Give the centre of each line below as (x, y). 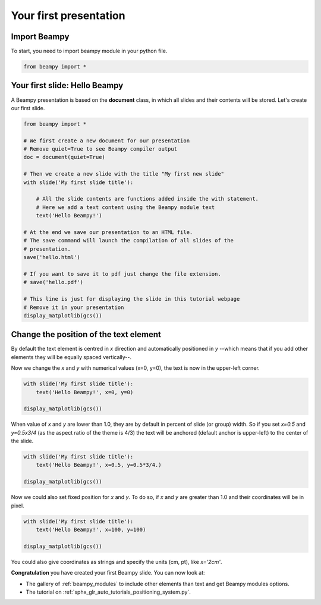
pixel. (18, 506)
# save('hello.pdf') (53, 282)
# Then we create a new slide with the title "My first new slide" (124, 174)
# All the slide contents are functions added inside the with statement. (147, 199)
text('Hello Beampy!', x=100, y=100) (91, 530)
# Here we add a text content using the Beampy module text (125, 207)
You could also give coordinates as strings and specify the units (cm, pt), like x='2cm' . (117, 562)
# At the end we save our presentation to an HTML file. (108, 232)
